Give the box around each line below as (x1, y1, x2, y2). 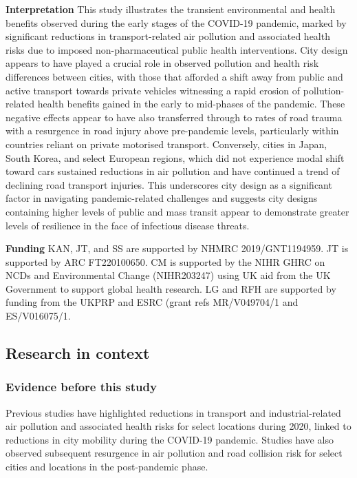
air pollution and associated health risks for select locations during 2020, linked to (6, 419, 351, 433)
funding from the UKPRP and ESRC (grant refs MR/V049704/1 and (6, 295, 299, 309)
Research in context (6, 342, 150, 364)
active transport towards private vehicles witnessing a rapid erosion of (6, 83, 301, 97)
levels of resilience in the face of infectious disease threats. (6, 218, 250, 232)
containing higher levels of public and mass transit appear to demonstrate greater (6, 204, 349, 218)
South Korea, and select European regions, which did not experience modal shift (6, 150, 345, 165)
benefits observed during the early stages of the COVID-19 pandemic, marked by (6, 15, 347, 30)
